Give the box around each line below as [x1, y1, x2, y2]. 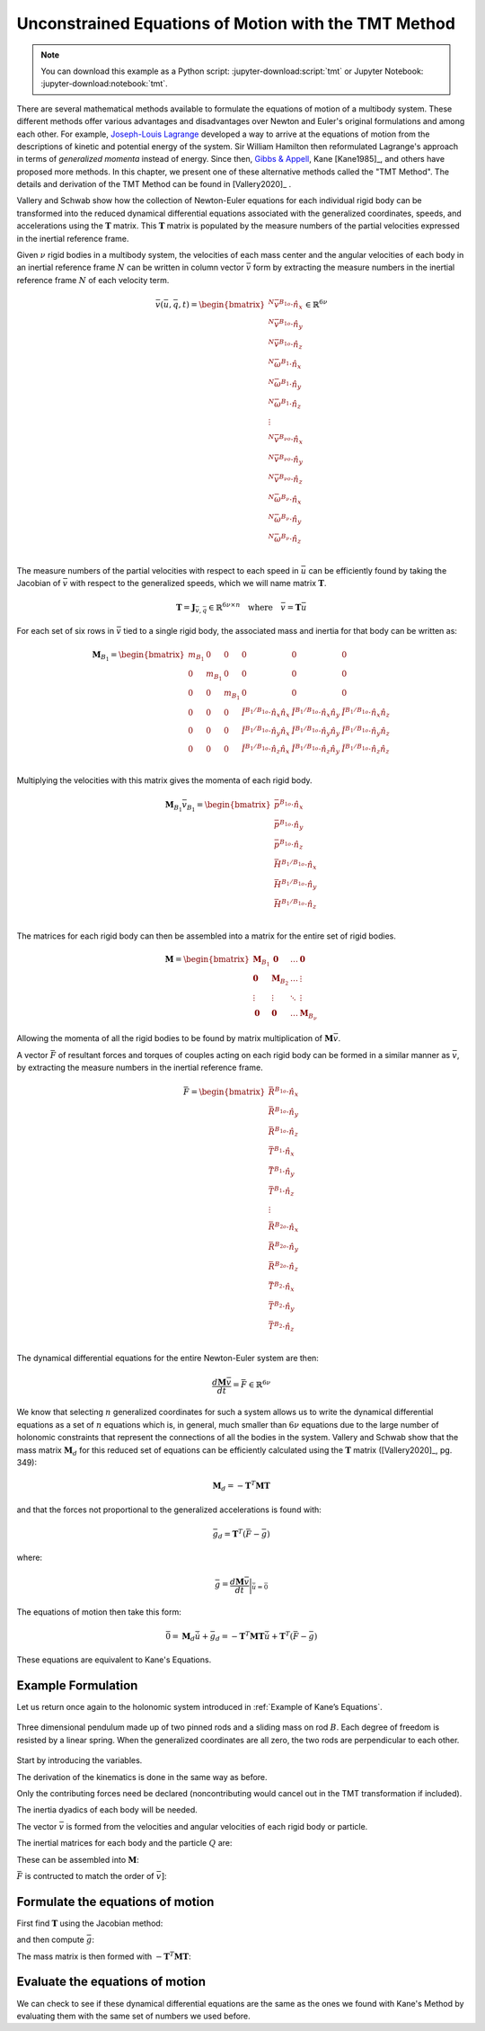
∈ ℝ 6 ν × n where [207, 601, 274, 612]
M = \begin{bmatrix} [164, 954, 251, 964]
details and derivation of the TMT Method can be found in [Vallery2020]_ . [16, 179, 292, 190]
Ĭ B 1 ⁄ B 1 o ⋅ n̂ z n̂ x [241, 743, 290, 756]
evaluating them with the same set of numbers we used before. [16, 2010, 251, 2021]
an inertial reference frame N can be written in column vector [16, 262, 244, 273]
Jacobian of [16, 578, 61, 589]
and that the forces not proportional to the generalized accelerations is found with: [16, 1504, 322, 1515]
